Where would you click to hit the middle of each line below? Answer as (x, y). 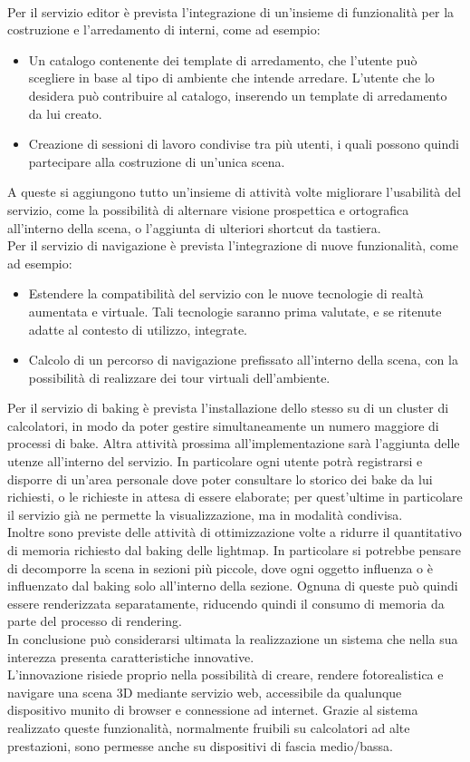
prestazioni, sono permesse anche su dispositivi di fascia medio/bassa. (200, 745)
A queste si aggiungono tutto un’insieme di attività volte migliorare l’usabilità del (234, 192)
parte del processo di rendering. (95, 621)
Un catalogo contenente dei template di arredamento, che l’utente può (223, 59)
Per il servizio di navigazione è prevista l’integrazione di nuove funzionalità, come (233, 245)
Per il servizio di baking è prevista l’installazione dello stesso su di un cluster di (228, 408)
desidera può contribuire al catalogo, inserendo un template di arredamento (238, 95)
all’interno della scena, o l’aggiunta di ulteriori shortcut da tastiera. (194, 227)
